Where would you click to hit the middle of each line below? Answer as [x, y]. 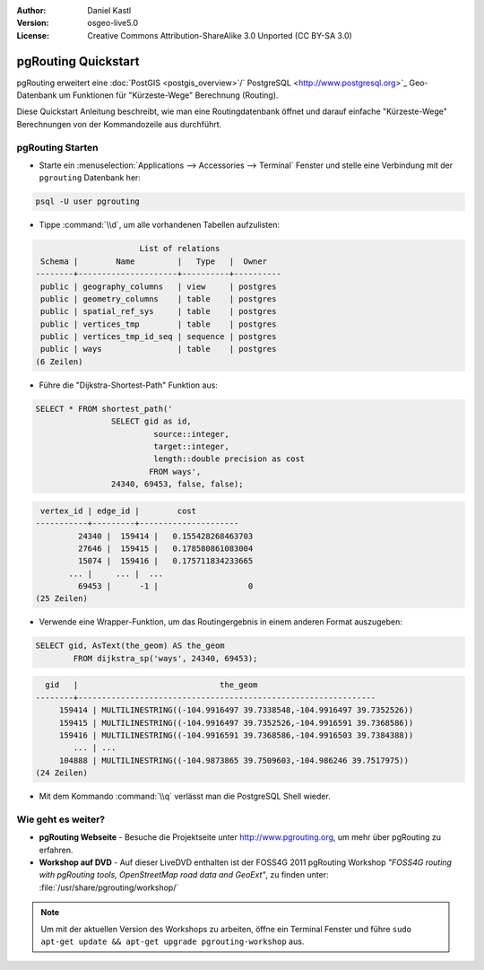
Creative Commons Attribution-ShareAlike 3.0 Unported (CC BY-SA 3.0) [220, 35]
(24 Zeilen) [62, 773]
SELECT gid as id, [151, 421]
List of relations [180, 249]
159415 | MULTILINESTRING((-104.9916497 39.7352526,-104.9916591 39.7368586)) [236, 723]
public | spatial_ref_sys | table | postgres [159, 311]
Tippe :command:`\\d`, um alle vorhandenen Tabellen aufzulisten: [160, 225]
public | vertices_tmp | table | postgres [159, 324]
